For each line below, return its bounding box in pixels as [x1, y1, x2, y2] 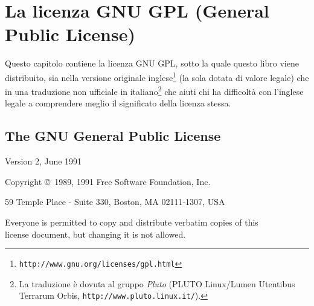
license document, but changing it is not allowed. [5, 227, 186, 240]
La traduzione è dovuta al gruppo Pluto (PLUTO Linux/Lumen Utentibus [19, 277, 295, 290]
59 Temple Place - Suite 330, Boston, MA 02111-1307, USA [5, 195, 225, 208]
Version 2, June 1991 [5, 155, 82, 168]
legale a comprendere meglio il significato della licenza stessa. [5, 97, 231, 109]
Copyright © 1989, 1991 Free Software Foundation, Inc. [5, 175, 211, 187]
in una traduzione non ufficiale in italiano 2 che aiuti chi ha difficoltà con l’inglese [5, 83, 304, 97]
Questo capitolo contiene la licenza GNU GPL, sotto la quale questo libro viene [5, 57, 299, 70]
